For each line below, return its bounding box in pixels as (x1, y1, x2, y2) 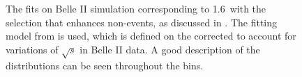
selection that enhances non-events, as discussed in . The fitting (6, 15, 278, 29)
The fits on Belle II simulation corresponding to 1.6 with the (6, 1, 266, 15)
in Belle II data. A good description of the (80, 42, 260, 56)
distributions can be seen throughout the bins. (6, 58, 204, 72)
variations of (6, 42, 59, 56)
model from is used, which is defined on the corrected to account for (6, 28, 296, 43)
